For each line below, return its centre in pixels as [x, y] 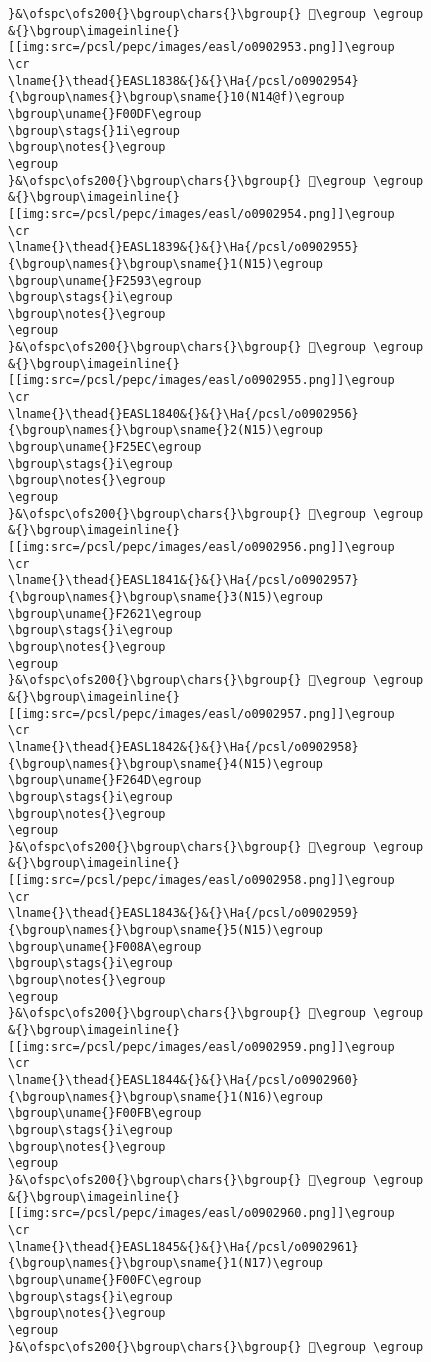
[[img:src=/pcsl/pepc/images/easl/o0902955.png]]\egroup [201, 380]
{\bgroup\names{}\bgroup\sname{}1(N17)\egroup [165, 1263]
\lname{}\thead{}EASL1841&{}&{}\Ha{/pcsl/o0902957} [183, 580]
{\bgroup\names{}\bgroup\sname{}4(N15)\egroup [165, 763]
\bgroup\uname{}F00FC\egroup [105, 1279]
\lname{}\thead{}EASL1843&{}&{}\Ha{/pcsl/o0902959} [183, 913]
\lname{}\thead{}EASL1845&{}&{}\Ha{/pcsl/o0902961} [183, 1246]
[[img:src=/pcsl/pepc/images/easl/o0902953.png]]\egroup [201, 47]
